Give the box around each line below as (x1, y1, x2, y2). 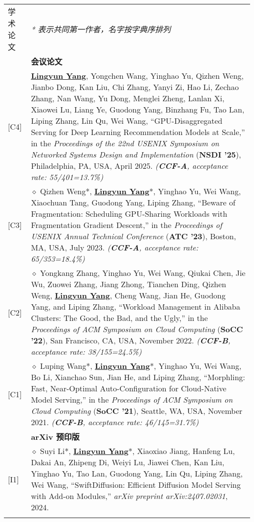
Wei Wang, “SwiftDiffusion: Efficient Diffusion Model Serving (31, 479, 241, 490)
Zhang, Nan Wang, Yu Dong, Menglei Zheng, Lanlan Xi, (31, 92, 225, 104)
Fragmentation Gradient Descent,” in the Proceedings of (31, 219, 222, 230)
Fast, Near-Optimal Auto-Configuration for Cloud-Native (31, 383, 227, 394)
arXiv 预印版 (31, 431, 80, 442)
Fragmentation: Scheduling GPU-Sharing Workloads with (31, 208, 228, 219)
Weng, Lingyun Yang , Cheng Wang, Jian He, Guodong (31, 290, 226, 301)
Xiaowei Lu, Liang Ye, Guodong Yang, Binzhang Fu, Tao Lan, (31, 104, 245, 115)
